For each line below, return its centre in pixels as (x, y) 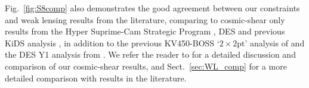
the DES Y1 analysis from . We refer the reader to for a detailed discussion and (150, 54)
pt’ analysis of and (271, 43)
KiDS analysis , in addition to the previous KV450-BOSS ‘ (112, 43)
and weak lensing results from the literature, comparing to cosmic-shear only (145, 19)
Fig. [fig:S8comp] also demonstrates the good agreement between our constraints (152, 8)
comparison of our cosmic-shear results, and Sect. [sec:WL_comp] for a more (146, 66)
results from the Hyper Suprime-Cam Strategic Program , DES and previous (145, 31)
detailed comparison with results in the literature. (96, 78)
